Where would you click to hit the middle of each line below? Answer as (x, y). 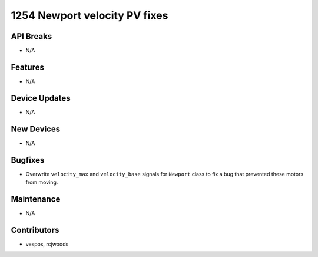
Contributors (35, 230)
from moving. (42, 182)
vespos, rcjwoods (47, 244)
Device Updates (41, 98)
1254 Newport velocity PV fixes (90, 15)
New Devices (36, 129)
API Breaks (32, 36)
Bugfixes (28, 160)
